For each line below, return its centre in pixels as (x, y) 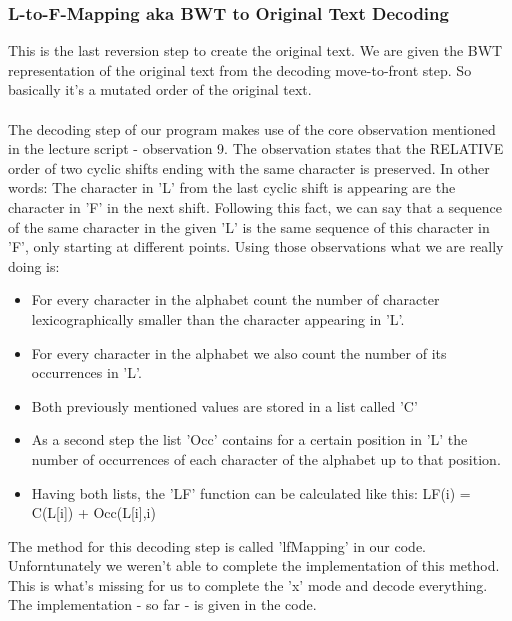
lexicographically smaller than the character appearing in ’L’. (218, 318)
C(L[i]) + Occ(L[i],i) (93, 512)
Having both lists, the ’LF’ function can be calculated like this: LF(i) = (251, 492)
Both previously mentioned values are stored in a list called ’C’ (224, 405)
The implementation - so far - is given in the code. (162, 604)
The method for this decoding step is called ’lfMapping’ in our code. (217, 545)
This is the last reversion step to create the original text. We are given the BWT (255, 50)
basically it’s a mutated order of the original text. (160, 89)
